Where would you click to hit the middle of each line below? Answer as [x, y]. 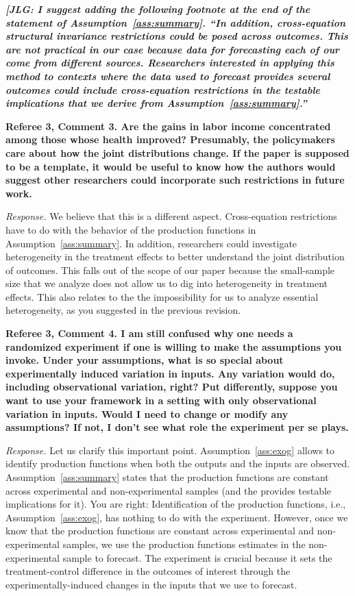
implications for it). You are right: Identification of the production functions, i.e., [176, 504]
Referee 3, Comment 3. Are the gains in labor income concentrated [168, 126]
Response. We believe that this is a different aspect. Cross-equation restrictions [171, 216]
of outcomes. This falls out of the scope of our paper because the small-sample [170, 270]
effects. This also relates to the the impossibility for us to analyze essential [162, 296]
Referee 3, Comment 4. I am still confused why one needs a [149, 333]
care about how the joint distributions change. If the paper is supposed [177, 152]
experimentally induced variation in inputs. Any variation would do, [170, 373]
